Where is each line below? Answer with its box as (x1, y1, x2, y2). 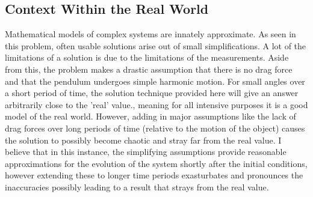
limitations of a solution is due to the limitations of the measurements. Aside (5, 51, 289, 64)
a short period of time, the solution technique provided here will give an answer (5, 86, 299, 99)
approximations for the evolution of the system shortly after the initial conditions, (5, 157, 308, 169)
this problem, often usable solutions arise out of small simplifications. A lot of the (5, 39, 306, 52)
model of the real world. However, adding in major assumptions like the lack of (5, 110, 296, 123)
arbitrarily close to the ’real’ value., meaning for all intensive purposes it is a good (5, 98, 308, 111)
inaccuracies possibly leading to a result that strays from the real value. (5, 180, 269, 193)
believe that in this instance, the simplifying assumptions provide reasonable (5, 145, 287, 158)
